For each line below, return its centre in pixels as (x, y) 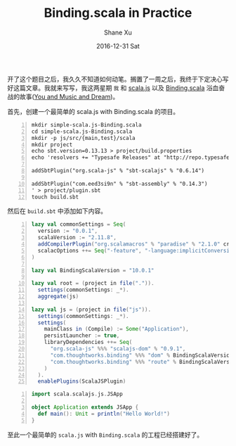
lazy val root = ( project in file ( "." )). (93, 283)
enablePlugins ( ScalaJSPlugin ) (82, 381)
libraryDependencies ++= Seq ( (88, 343)
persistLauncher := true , (82, 336)
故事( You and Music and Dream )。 (69, 96)
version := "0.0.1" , (68, 231)
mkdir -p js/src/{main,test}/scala (83, 138)
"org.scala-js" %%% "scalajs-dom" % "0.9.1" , (118, 349)
